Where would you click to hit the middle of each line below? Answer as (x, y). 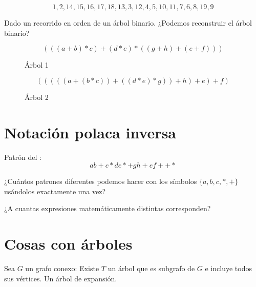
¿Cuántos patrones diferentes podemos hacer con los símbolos (101, 181)
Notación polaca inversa (90, 132)
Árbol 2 (37, 97)
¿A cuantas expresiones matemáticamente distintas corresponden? (108, 208)
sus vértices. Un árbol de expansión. (61, 278)
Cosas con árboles (68, 244)
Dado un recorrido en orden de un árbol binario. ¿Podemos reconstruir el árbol (128, 23)
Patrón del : (23, 157)
